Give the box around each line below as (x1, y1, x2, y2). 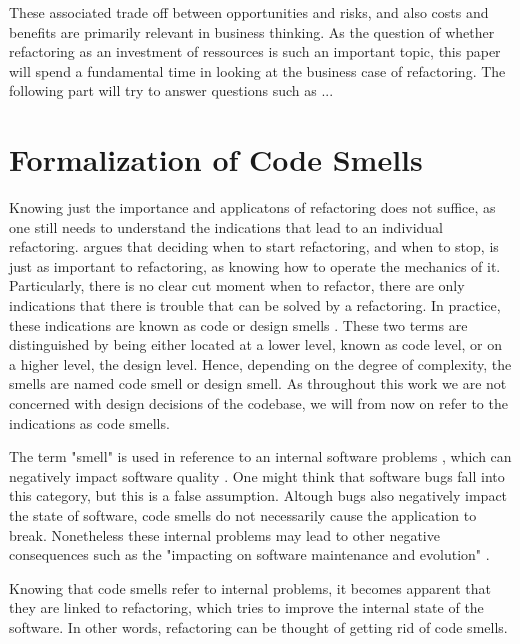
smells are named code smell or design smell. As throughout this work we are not (9, 373, 507, 394)
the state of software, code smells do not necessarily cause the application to (9, 505, 477, 525)
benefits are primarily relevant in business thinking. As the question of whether (9, 21, 495, 42)
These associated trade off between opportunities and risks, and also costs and (9, 2, 489, 22)
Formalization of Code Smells (9, 139, 423, 180)
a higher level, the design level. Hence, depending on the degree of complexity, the (9, 353, 512, 374)
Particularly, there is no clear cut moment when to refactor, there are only (9, 275, 465, 296)
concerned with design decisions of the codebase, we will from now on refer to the (9, 393, 508, 414)
